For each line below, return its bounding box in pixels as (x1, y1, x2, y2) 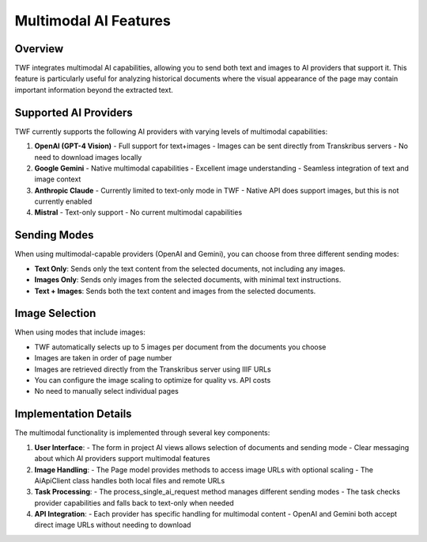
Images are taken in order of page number (34, 353, 172, 363)
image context (34, 174, 81, 184)
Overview (14, 42, 64, 55)
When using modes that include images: (14, 327, 145, 337)
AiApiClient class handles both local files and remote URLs (34, 475, 225, 485)
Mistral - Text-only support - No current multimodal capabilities (34, 208, 243, 217)
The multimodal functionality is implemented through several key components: (14, 428, 270, 437)
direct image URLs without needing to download (34, 520, 191, 530)
